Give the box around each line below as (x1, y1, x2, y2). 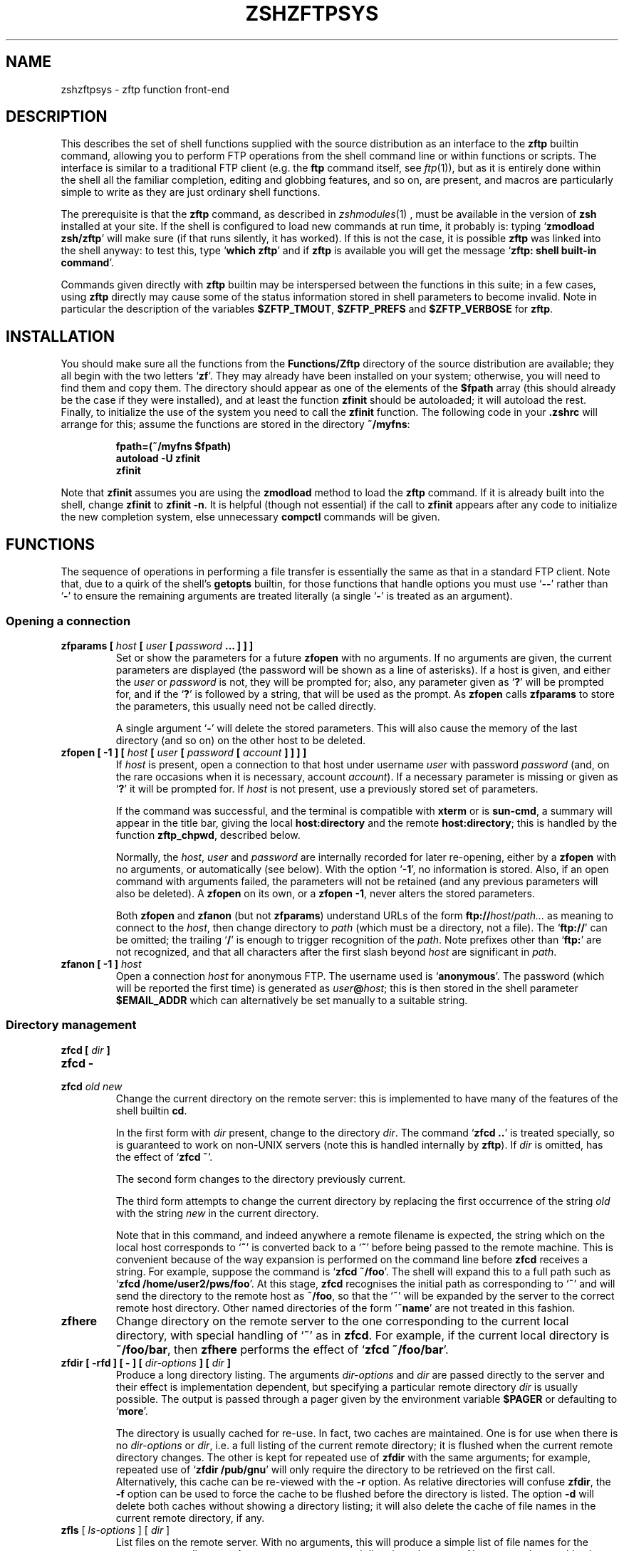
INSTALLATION (6, 327, 115, 345)
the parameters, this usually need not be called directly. (115, 699, 377, 712)
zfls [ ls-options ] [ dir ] (61, 1523, 170, 1536)
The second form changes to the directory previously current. (115, 1172, 406, 1185)
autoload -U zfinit (115, 452, 201, 465)
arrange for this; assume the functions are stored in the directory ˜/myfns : (61, 418, 410, 431)
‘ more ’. (115, 1404, 148, 1417)
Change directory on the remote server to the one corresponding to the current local (115, 1313, 569, 1328)
